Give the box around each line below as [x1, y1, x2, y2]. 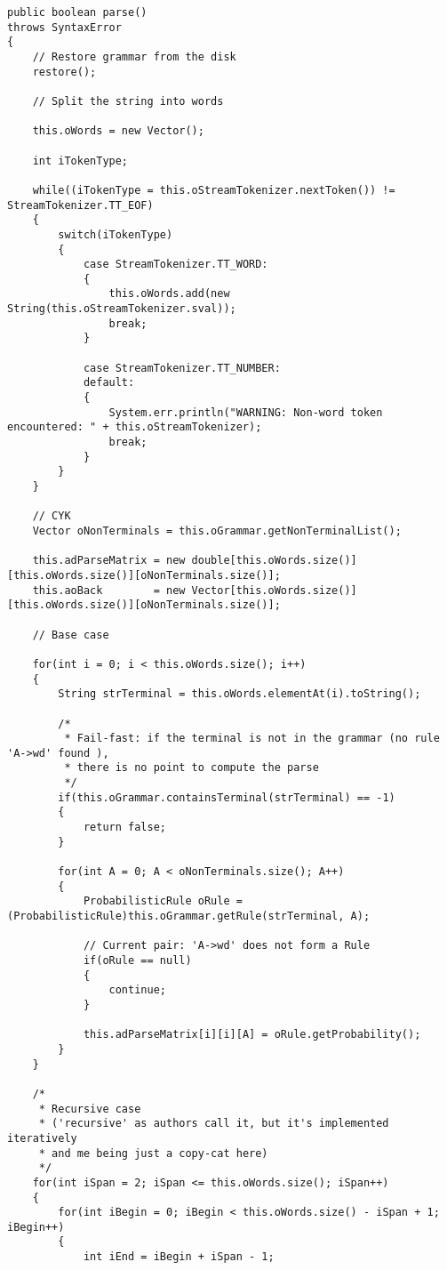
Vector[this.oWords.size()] [191, 583, 357, 597]
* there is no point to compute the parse [64, 761, 319, 775]
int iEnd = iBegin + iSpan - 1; [83, 1250, 275, 1264]
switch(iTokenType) [58, 228, 173, 241]
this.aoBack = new [32, 583, 186, 597]
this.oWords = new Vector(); [32, 125, 204, 138]
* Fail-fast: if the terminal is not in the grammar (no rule [64, 732, 440, 745]
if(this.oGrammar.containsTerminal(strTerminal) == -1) [58, 791, 395, 804]
